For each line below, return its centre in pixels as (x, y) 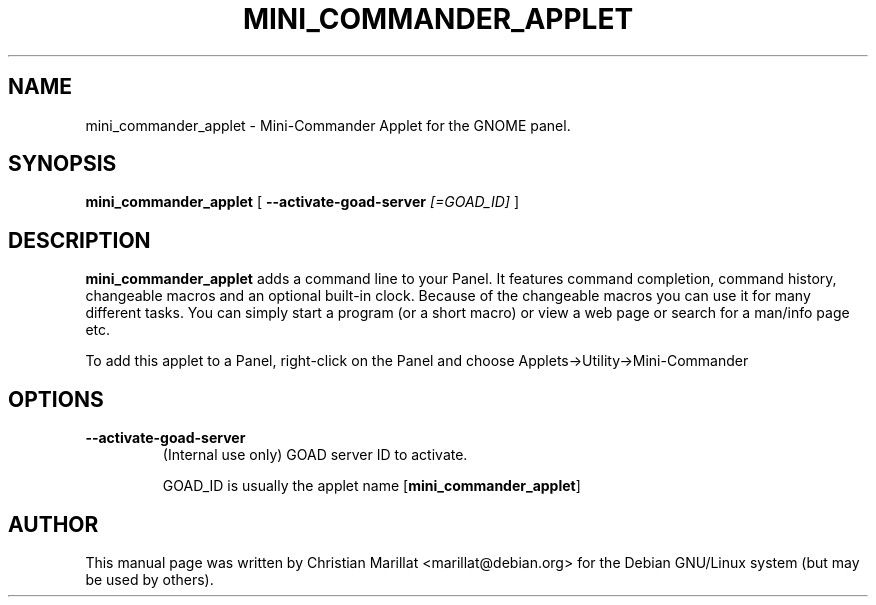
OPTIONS (56, 399)
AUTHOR (53, 524)
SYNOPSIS (62, 164)
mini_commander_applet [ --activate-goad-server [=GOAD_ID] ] (302, 202)
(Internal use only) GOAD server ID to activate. (315, 455)
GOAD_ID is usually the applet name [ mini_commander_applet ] (371, 486)
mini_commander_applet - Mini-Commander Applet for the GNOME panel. (328, 125)
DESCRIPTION (79, 240)
